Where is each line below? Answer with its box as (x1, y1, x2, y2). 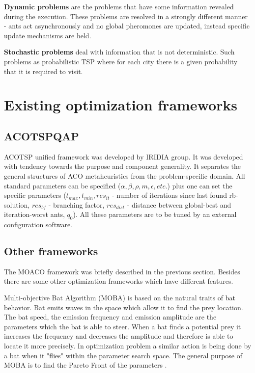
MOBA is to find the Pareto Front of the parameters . (4, 360, 167, 370)
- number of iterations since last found (112, 190, 227, 200)
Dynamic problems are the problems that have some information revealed (4, 1, 234, 11)
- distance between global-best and (127, 199, 231, 210)
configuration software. (4, 219, 73, 230)
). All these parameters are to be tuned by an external (73, 209, 237, 219)
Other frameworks (4, 243, 98, 259)
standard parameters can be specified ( (4, 180, 121, 190)
